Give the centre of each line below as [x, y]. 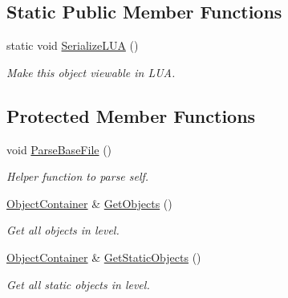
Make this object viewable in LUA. [91, 72]
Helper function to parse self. [78, 176]
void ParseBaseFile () [59, 149]
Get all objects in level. [63, 230]
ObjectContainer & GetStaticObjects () [104, 257]
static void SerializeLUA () [73, 45]
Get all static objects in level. [78, 284]
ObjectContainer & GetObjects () [89, 203]
